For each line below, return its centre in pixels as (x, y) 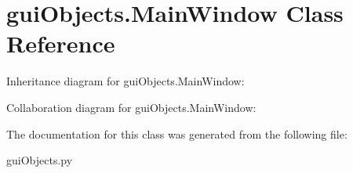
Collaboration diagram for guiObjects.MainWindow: (131, 107)
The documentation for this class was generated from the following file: (177, 133)
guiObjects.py (40, 160)
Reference (61, 43)
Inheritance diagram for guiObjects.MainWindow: (126, 81)
